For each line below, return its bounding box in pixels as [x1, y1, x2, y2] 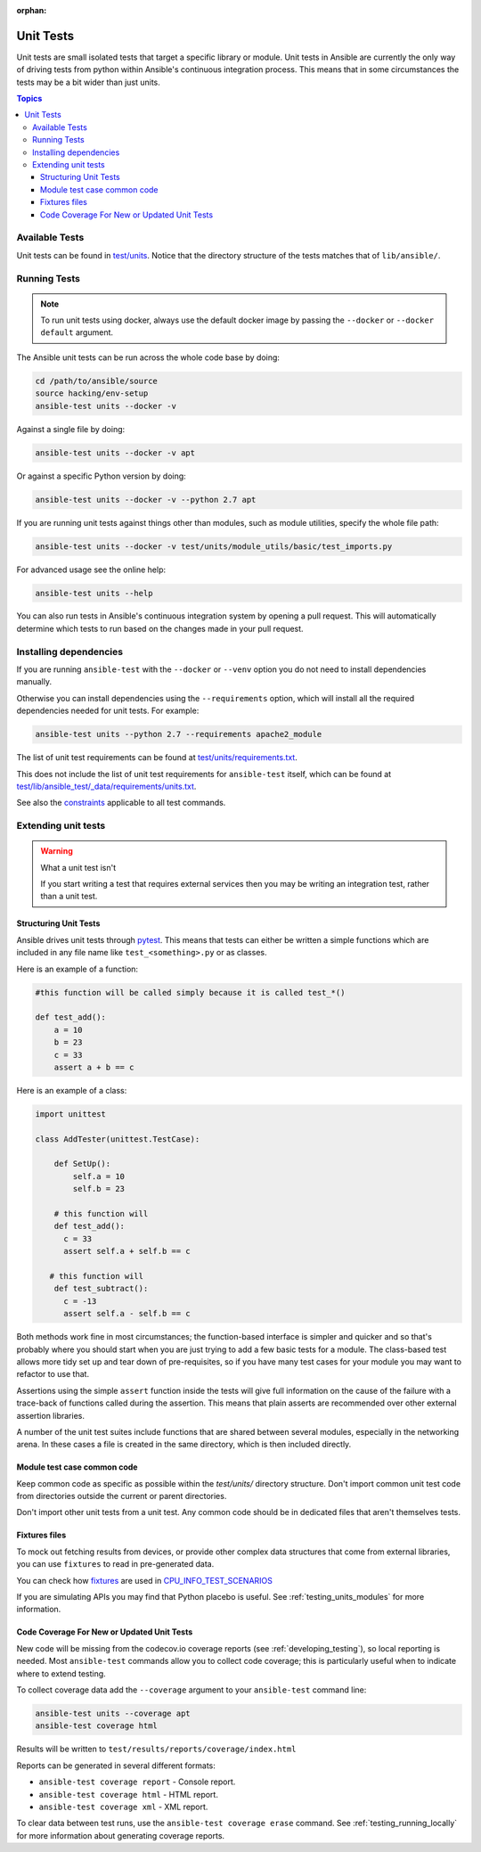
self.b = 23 [72, 1184, 125, 1194]
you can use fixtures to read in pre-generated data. [16, 1559, 215, 1569]
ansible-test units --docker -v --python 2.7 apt [35, 495, 257, 504]
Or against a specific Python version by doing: [16, 471, 186, 481]
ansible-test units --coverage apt [35, 1708, 191, 1718]
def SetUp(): [53, 1159, 111, 1169]
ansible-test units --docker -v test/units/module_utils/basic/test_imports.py [35, 541, 393, 552]
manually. [16, 676, 53, 687]
